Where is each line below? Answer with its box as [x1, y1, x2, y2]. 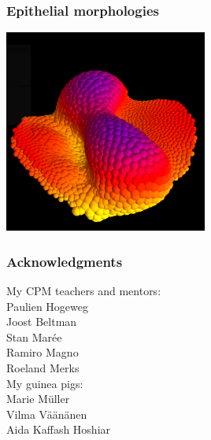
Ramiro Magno [6, 344, 79, 361]
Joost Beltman [6, 313, 77, 330]
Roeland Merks [6, 360, 80, 375]
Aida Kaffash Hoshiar [6, 421, 111, 438]
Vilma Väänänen [6, 405, 87, 422]
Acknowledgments [6, 251, 123, 271]
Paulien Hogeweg [6, 298, 89, 314]
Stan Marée [6, 328, 62, 345]
